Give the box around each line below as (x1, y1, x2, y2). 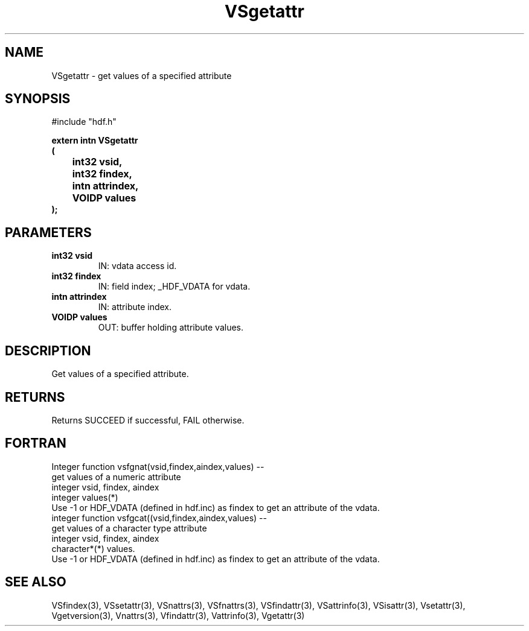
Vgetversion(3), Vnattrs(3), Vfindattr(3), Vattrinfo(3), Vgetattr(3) (51, 610, 305, 621)
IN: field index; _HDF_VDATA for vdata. (98, 281, 251, 292)
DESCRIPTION (5, 343, 91, 358)
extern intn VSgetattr (51, 135, 138, 146)
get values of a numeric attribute (51, 471, 181, 482)
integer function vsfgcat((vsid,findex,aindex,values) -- (51, 512, 267, 523)
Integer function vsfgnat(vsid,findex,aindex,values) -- (51, 461, 264, 472)
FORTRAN (5, 436, 66, 451)
